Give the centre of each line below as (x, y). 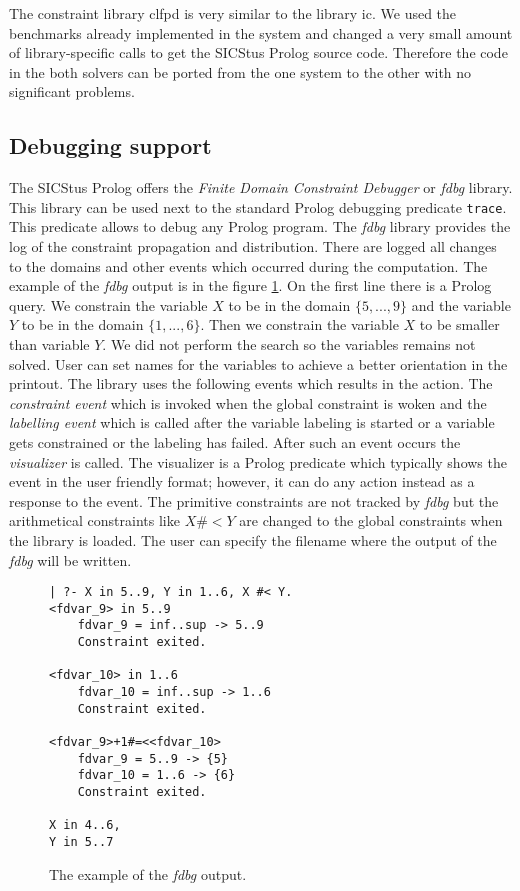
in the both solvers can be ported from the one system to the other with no (240, 71)
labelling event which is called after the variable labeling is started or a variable (252, 422)
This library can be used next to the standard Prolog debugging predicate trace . (258, 206)
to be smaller (459, 324)
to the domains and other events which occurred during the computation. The (248, 265)
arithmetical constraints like (94, 520)
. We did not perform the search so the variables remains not (289, 343)
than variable (49, 343)
